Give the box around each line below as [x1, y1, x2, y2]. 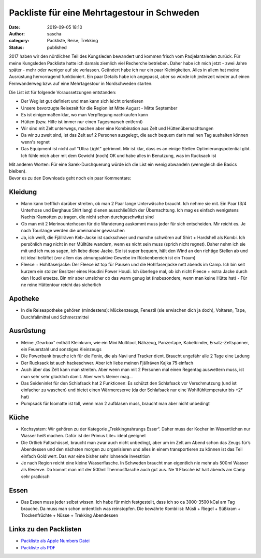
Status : [9, 44, 24, 50]
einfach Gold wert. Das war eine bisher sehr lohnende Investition [21, 453, 150, 459]
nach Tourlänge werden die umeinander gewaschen [21, 228, 125, 234]
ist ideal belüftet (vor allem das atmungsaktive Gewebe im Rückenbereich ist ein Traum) [21, 255, 196, 260]
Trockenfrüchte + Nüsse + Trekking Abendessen [21, 512, 118, 518]
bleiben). [9, 168, 27, 174]
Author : [9, 31, 25, 36]
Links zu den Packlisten [9, 525, 82, 533]
